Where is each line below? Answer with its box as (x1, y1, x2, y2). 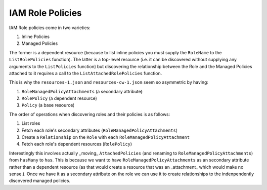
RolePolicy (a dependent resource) (21, 95, 97, 101)
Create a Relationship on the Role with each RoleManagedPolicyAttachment (21, 134, 190, 140)
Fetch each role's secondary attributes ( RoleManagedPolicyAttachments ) (21, 127, 178, 133)
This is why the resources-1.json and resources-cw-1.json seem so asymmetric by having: (9, 79, 209, 85)
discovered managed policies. (9, 178, 71, 184)
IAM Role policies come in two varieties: (9, 25, 91, 31)
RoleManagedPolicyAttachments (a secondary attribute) (21, 88, 143, 94)
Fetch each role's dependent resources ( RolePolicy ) (21, 141, 132, 147)
